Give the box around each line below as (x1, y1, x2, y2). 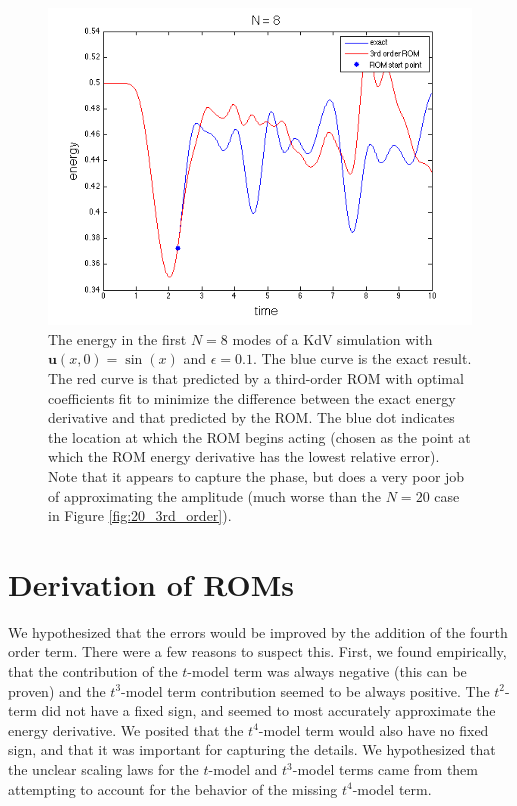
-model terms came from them (292, 759, 478, 780)
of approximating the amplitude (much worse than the (48, 485, 382, 506)
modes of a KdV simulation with (232, 328, 433, 349)
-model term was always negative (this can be (187, 661, 467, 682)
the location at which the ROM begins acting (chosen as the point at (48, 426, 471, 447)
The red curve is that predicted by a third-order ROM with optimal (48, 368, 464, 389)
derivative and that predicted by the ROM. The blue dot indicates (48, 407, 455, 428)
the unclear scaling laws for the (8, 759, 199, 780)
